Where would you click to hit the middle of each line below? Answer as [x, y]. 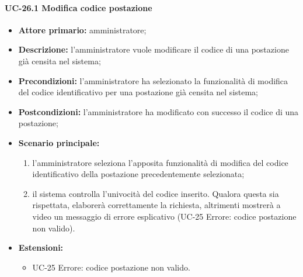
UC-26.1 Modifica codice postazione [79, 7]
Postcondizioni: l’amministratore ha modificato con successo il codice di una [159, 111]
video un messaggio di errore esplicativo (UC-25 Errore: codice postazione [164, 216]
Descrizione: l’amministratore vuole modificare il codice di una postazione [154, 49]
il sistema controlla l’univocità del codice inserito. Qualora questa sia [156, 193]
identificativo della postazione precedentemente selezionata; [138, 174]
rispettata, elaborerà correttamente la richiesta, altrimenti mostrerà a [156, 205]
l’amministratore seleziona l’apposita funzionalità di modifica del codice [160, 162]
